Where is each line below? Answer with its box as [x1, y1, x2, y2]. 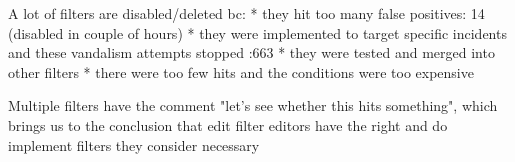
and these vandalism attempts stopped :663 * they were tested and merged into [8, 42, 495, 63]
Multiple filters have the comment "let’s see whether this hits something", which [8, 95, 498, 116]
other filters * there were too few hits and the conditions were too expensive [8, 61, 474, 82]
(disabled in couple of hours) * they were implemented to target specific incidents [8, 22, 507, 43]
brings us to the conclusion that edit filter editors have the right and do [8, 114, 448, 135]
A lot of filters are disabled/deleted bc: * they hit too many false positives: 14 [8, 3, 485, 23]
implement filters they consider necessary [8, 134, 260, 155]
